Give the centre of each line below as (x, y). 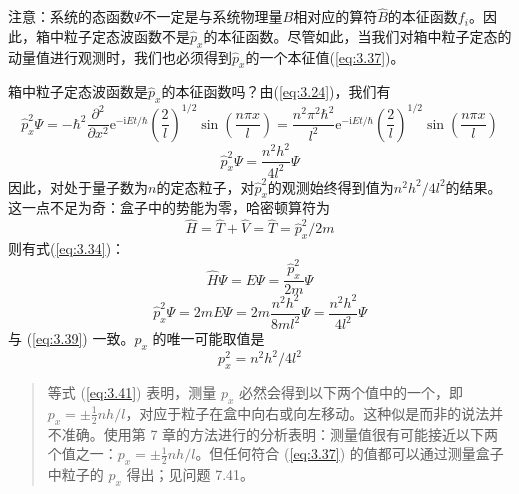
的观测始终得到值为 (330, 186)
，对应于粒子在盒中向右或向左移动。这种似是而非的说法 (307, 412)
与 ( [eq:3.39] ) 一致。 (71, 338)
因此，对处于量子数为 (78, 186)
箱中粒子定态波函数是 (78, 91)
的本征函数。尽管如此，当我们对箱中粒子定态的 (357, 35)
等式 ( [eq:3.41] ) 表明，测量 (132, 392)
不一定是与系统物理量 (212, 16)
